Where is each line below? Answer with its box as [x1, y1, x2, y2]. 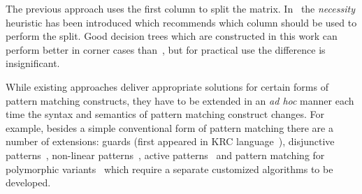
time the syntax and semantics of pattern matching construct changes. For [6, 107, 325, 121]
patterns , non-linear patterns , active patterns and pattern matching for [6, 147, 325, 162]
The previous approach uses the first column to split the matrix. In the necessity [6, 1, 355, 15]
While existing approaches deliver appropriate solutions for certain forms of [6, 79, 328, 94]
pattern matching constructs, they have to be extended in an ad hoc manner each [6, 93, 354, 107]
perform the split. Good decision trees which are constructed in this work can [6, 29, 338, 43]
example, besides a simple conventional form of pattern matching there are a [6, 120, 333, 135]
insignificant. [6, 56, 60, 70]
